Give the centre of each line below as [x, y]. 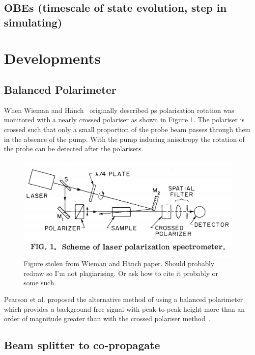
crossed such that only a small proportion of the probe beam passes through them [127, 129]
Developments [53, 58]
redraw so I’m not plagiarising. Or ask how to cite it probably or [121, 273]
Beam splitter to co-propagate [82, 345]
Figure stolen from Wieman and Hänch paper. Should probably [119, 263]
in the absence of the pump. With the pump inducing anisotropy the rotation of [124, 139]
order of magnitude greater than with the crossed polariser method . [107, 318]
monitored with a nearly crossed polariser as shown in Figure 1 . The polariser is [124, 120]
